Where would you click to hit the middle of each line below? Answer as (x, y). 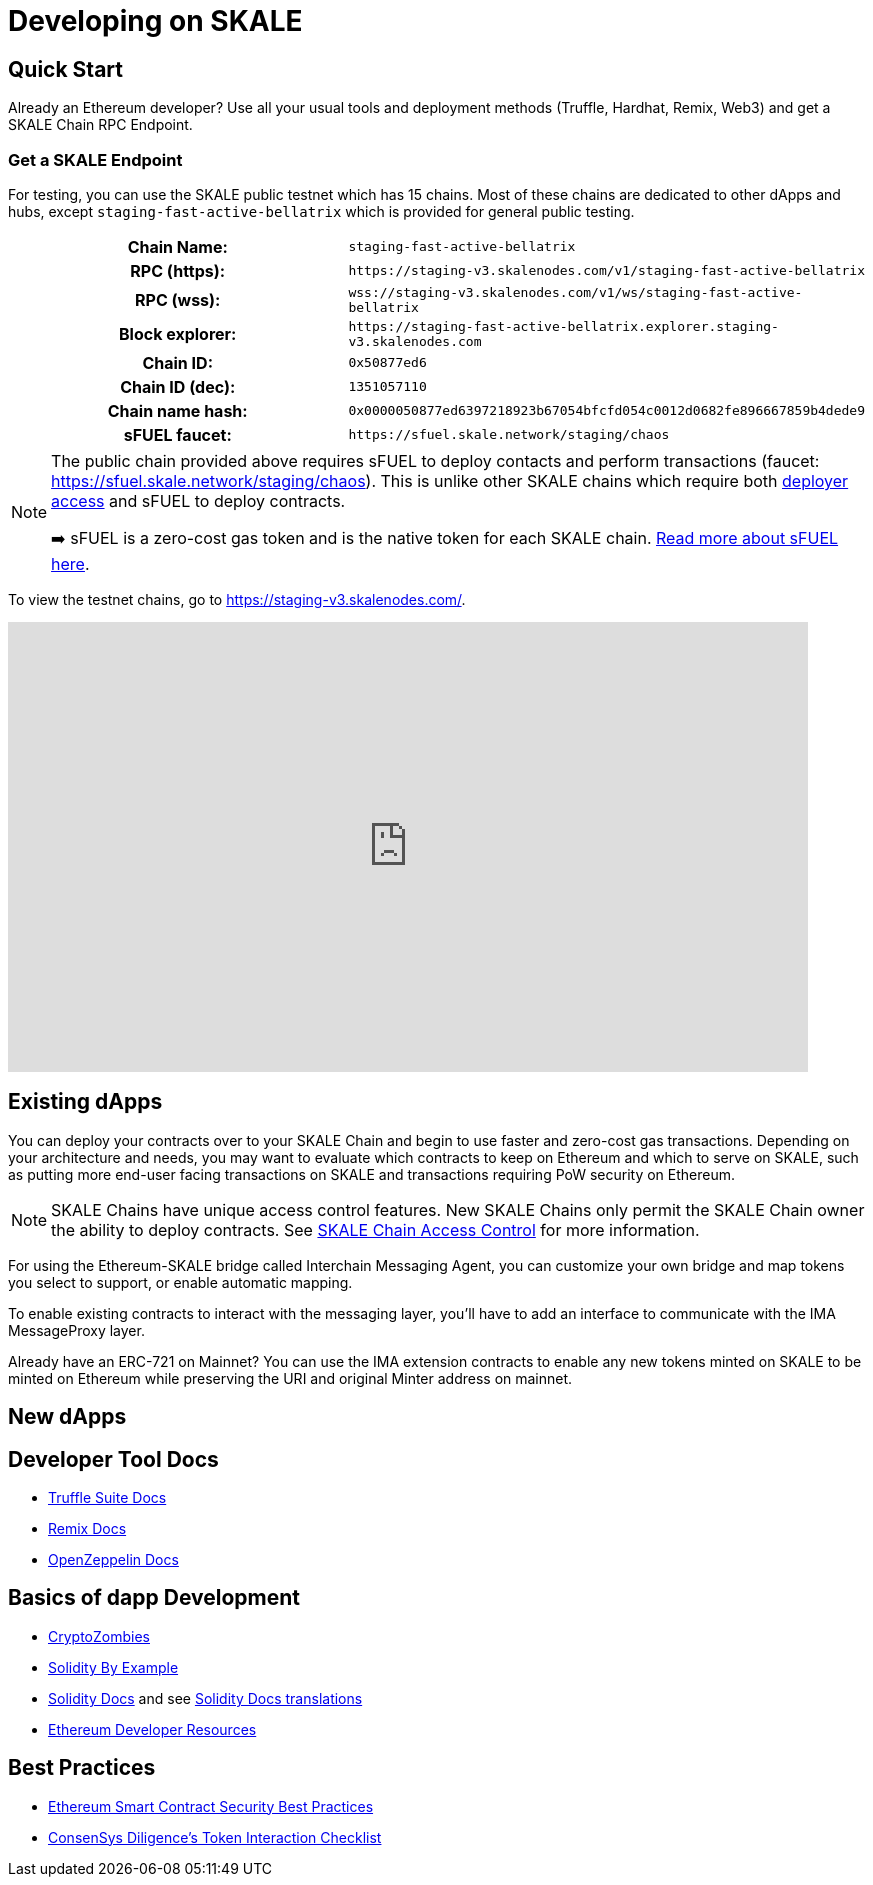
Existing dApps (85, 1102)
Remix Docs (87, 1529)
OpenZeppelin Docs (113, 1560)
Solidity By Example (113, 1667)
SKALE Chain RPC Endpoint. (100, 125)
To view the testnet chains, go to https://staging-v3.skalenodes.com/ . (237, 599)
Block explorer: (177, 333)
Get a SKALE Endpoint (95, 159)
